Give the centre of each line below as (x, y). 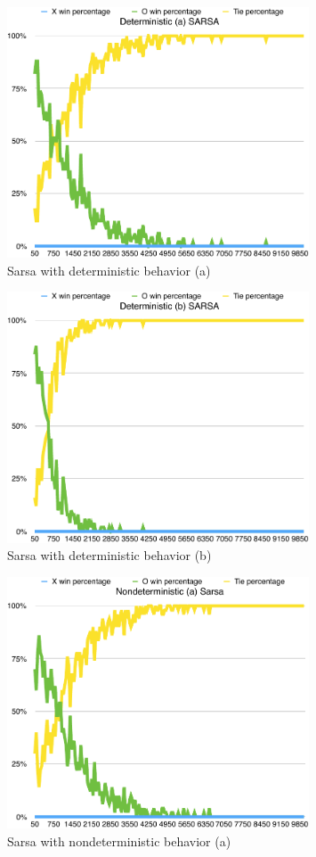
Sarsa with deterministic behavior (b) (109, 555)
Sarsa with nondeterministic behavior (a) (119, 841)
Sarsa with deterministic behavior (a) (109, 270)
